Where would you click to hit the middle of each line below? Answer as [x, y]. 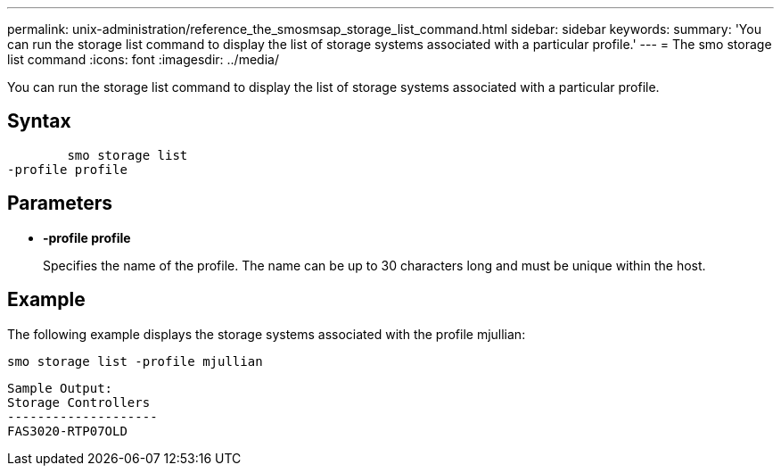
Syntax [39, 121]
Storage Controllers [79, 402]
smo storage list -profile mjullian [135, 361]
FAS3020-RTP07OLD [67, 431]
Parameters [60, 203]
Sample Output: [60, 388]
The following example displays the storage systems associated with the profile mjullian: [267, 334]
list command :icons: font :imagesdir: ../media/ [143, 59]
